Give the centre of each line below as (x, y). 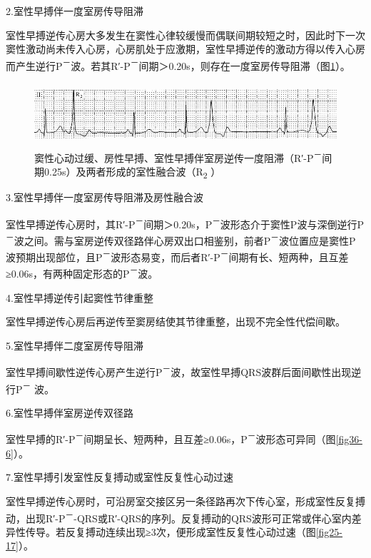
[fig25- (329, 531)
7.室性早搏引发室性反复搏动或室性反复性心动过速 (120, 477)
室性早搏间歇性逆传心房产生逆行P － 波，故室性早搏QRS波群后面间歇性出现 (179, 371)
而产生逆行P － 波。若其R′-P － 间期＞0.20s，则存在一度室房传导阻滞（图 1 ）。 (178, 64)
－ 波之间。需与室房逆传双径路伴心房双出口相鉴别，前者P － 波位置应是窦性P (181, 239)
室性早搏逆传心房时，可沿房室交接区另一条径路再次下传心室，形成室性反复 (181, 501)
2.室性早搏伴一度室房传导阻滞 (75, 11)
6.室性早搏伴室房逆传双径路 (70, 412)
